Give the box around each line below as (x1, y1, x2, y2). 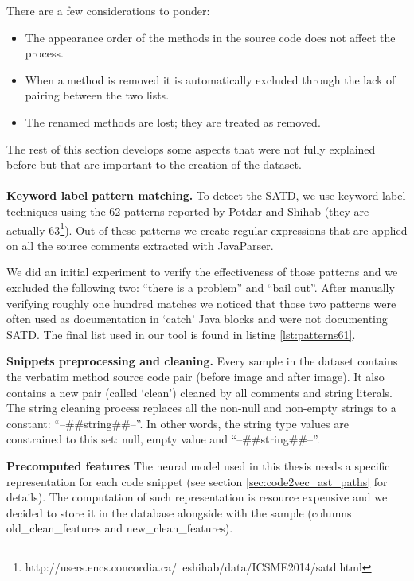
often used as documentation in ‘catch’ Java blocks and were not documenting (6, 310, 388, 327)
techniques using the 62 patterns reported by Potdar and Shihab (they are (6, 202, 369, 219)
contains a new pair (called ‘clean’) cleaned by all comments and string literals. (6, 384, 393, 400)
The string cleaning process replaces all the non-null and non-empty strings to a (6, 400, 396, 416)
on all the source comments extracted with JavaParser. (6, 236, 274, 253)
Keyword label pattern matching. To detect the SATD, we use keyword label (6, 187, 406, 204)
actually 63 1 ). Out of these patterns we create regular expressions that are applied (6, 219, 408, 238)
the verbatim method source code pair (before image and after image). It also (6, 368, 385, 384)
